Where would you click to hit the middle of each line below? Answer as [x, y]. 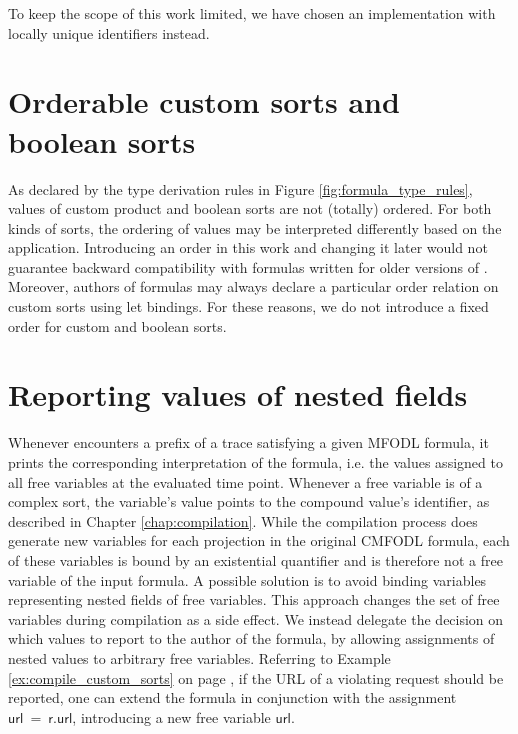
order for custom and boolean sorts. [117, 325]
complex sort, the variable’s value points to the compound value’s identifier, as [249, 501]
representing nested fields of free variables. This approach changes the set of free [254, 599]
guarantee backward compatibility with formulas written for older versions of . [248, 266]
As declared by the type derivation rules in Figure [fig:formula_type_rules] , [240, 188]
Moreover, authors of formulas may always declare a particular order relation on [253, 286]
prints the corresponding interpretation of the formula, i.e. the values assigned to [255, 461]
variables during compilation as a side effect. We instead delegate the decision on [256, 618]
